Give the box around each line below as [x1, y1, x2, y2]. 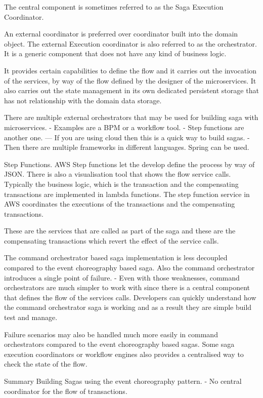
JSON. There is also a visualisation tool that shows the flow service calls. [4, 169, 231, 179]
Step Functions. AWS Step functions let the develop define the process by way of [4, 158, 255, 169]
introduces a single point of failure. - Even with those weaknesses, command [4, 272, 240, 283]
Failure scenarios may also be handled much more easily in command [4, 329, 218, 339]
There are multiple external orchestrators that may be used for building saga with [4, 112, 258, 123]
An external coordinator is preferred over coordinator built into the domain [4, 28, 238, 39]
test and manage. [4, 312, 58, 323]
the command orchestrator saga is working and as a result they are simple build [4, 302, 252, 312]
